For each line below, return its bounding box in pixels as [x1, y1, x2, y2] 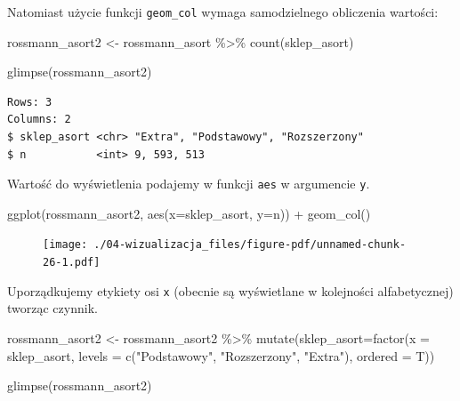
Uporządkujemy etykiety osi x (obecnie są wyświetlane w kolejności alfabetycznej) [7, 281, 454, 300]
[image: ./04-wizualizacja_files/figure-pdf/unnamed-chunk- [43, 238, 407, 252]
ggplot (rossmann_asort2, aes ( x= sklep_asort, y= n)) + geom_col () [7, 204, 371, 222]
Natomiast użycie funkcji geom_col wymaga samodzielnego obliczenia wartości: [7, 3, 439, 20]
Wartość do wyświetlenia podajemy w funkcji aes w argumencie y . [7, 174, 370, 193]
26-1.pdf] [43, 256, 101, 269]
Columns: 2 [7, 113, 71, 126]
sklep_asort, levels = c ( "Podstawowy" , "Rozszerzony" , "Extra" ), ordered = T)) [7, 346, 435, 365]
